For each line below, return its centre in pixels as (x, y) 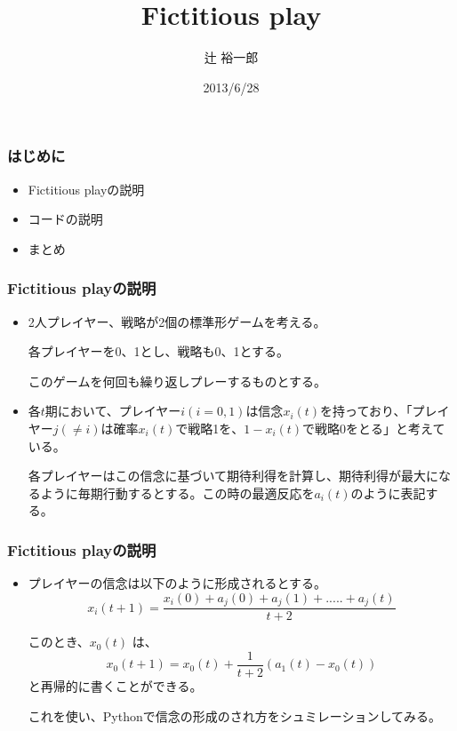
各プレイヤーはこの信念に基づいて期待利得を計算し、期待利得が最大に (233, 476)
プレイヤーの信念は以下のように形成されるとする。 (177, 583)
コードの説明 (65, 219)
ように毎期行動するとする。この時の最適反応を (177, 493)
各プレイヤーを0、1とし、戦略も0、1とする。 (158, 351)
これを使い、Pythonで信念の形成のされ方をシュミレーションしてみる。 (235, 715)
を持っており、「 (366, 411)
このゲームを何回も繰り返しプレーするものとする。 (177, 381)
